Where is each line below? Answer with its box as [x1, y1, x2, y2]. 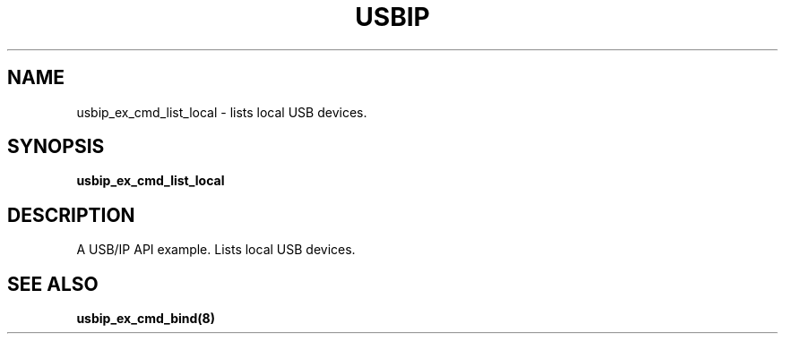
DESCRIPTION [7, 203, 135, 226]
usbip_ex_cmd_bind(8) [76, 311, 215, 327]
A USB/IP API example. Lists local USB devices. [76, 242, 356, 258]
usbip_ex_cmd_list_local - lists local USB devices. [76, 104, 367, 120]
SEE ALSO [7, 272, 99, 295]
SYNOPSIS [7, 135, 105, 158]
